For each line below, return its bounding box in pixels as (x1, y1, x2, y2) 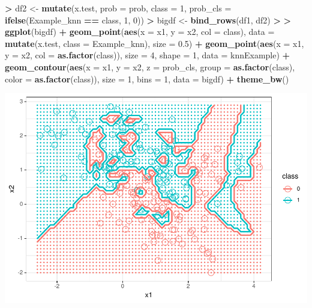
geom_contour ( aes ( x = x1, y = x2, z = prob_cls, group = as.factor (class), (5, 60, 295, 73)
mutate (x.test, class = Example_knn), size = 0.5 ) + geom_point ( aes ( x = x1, (5, 37, 304, 49)
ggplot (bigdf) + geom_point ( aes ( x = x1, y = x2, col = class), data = (5, 25, 275, 38)
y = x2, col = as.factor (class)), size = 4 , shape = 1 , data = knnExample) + (5, 49, 290, 61)
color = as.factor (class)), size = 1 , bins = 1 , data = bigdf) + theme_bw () (5, 72, 289, 85)
